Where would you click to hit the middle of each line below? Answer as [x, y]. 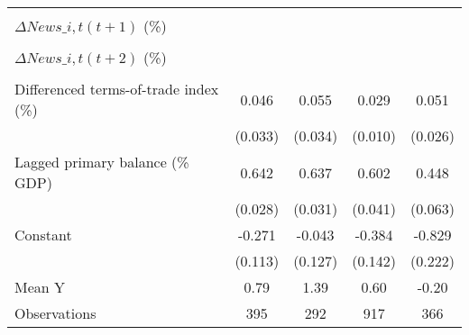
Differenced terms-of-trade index [117, 89]
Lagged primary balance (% [102, 162]
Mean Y [40, 287]
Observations [55, 313]
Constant [43, 235]
